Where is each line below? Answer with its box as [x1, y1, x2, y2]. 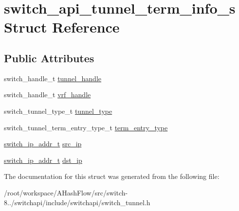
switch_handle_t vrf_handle [4, 89, 91, 100]
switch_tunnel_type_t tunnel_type [4, 105, 112, 116]
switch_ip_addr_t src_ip [4, 139, 82, 149]
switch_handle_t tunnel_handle [4, 73, 102, 83]
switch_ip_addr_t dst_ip [4, 155, 82, 165]
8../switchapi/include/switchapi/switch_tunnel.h [4, 197, 150, 207]
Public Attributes [4, 50, 94, 65]
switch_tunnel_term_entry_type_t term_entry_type [4, 122, 168, 132]
